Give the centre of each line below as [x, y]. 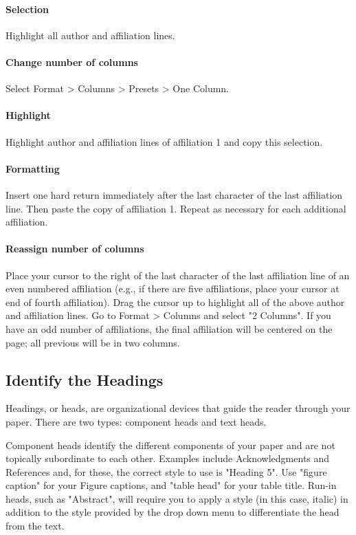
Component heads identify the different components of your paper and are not [170, 445]
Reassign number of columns [75, 249]
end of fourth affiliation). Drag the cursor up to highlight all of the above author [175, 302]
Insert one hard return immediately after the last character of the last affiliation [174, 194]
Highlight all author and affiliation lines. [90, 35]
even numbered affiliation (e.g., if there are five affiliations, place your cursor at [173, 288]
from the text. [35, 526]
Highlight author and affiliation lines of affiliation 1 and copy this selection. [164, 141]
